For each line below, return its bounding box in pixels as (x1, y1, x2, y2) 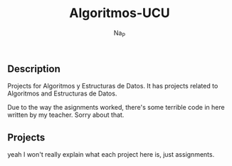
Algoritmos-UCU (69, 5, 170, 21)
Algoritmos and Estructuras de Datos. (7, 89, 117, 98)
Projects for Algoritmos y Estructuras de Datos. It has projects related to (7, 82, 218, 90)
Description (7, 63, 60, 75)
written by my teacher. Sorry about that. (7, 110, 125, 119)
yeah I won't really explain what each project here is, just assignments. (7, 150, 215, 158)
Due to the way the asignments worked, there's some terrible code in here (7, 103, 226, 112)
